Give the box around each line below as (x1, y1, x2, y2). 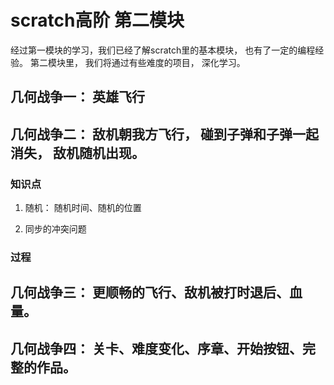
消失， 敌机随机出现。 (10, 144, 145, 161)
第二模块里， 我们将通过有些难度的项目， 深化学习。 (29, 56, 246, 68)
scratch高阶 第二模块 (10, 9, 185, 32)
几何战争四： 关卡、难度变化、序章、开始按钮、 (10, 340, 303, 357)
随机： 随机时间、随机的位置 (24, 202, 142, 214)
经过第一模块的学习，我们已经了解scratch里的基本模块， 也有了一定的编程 (10, 44, 316, 56)
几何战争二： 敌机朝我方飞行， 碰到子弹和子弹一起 (10, 126, 319, 143)
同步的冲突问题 (24, 223, 87, 235)
